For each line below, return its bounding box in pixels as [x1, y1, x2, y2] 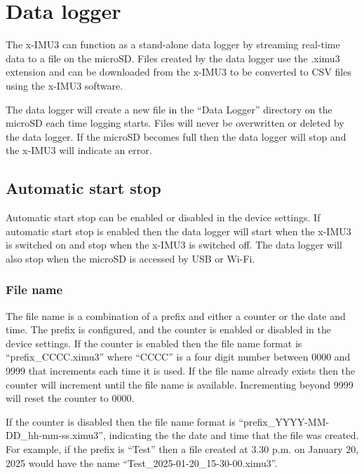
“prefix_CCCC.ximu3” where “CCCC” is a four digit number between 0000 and [6, 349, 351, 364]
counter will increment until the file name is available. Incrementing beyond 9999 [6, 377, 353, 391]
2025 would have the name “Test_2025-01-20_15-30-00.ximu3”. [6, 455, 278, 470]
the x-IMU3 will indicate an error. [6, 143, 152, 158]
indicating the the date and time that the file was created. [109, 428, 359, 442]
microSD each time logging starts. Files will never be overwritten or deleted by [6, 116, 344, 130]
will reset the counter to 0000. [6, 391, 135, 405]
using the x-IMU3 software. [6, 78, 123, 92]
